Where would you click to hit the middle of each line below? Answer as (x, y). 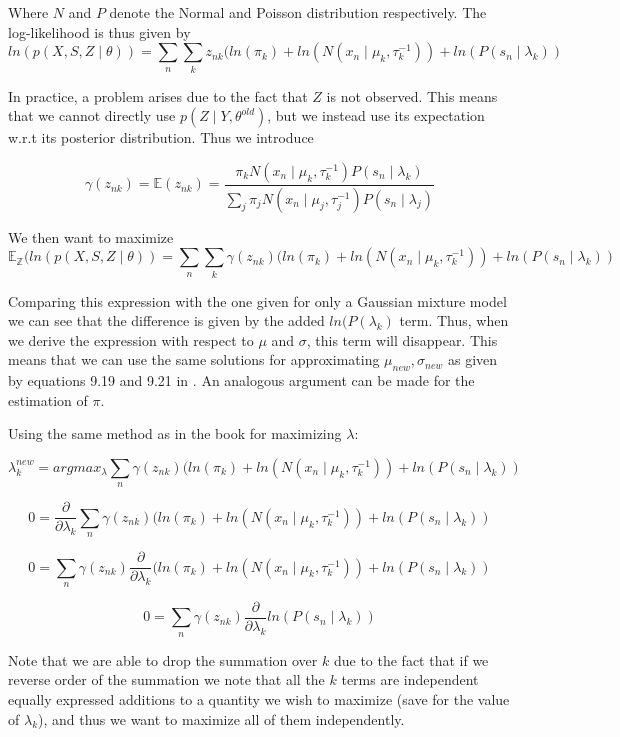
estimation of (48, 399)
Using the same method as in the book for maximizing (175, 433)
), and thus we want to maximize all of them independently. (221, 718)
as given (472, 359)
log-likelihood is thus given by (99, 31)
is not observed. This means (412, 95)
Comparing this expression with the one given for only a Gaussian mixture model (257, 300)
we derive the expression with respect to (131, 339)
